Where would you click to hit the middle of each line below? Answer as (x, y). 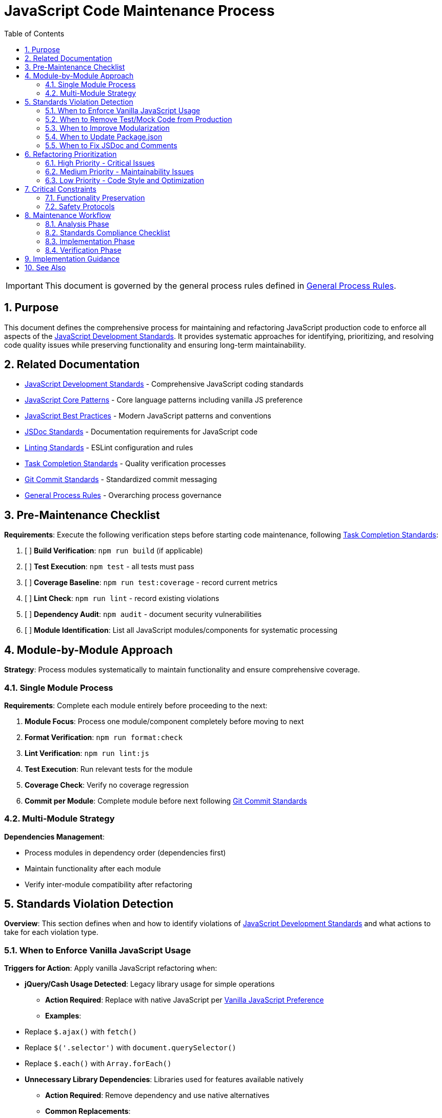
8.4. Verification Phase (83, 250)
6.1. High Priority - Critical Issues (100, 163)
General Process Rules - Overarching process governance (123, 495)
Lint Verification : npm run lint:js (87, 753)
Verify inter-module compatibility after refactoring (108, 884)
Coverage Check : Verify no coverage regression (107, 785)
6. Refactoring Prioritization (71, 154)
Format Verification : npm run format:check (104, 737)
